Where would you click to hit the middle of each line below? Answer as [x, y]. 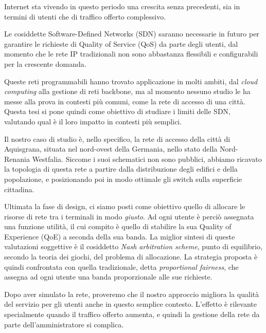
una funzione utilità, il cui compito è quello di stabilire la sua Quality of [118, 226]
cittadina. [19, 189]
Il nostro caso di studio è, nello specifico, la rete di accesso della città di [117, 138]
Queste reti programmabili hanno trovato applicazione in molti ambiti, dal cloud [131, 81]
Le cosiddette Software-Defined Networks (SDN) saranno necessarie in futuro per [132, 34]
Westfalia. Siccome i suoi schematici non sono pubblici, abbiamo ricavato [147, 159]
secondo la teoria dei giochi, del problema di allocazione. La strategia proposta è [131, 257]
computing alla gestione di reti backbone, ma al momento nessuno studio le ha [127, 91]
